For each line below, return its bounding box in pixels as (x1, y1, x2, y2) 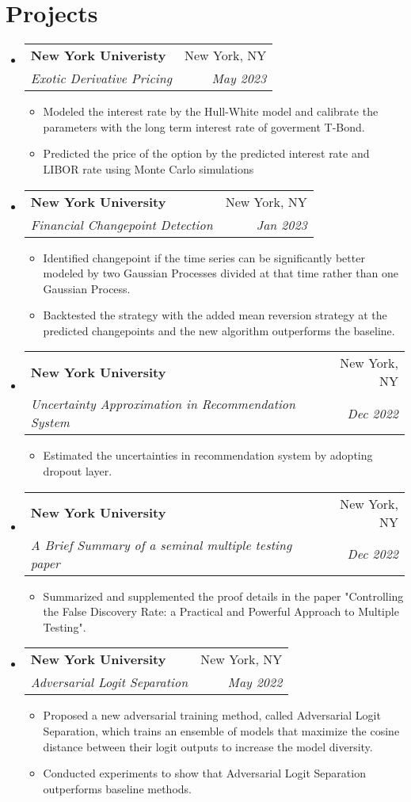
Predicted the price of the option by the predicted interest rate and (43, 145, 370, 162)
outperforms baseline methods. (43, 780, 192, 796)
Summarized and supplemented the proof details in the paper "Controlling (43, 587, 404, 604)
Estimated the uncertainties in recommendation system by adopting (43, 447, 373, 464)
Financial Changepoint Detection (30, 215, 213, 234)
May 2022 (227, 673, 283, 692)
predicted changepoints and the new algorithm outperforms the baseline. (43, 322, 395, 338)
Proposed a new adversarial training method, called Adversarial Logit (43, 707, 381, 724)
